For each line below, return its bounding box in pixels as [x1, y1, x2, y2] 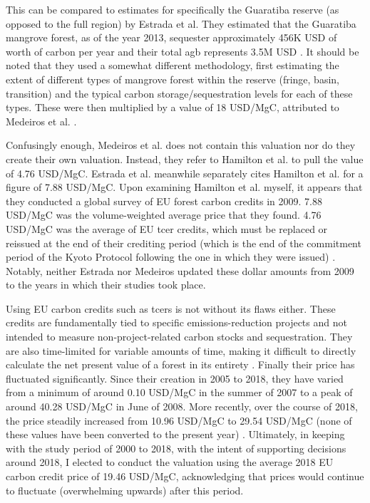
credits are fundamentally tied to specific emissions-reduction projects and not [6, 315, 347, 330]
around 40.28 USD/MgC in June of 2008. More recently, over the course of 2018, [6, 399, 358, 414]
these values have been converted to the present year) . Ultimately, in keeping [6, 427, 345, 442]
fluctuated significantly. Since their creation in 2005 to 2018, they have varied [6, 370, 344, 385]
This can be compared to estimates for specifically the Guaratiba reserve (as [6, 2, 339, 16]
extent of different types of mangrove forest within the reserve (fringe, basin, [6, 71, 339, 86]
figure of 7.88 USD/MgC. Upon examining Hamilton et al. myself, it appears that [6, 180, 363, 195]
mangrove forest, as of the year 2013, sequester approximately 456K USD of [6, 30, 337, 45]
